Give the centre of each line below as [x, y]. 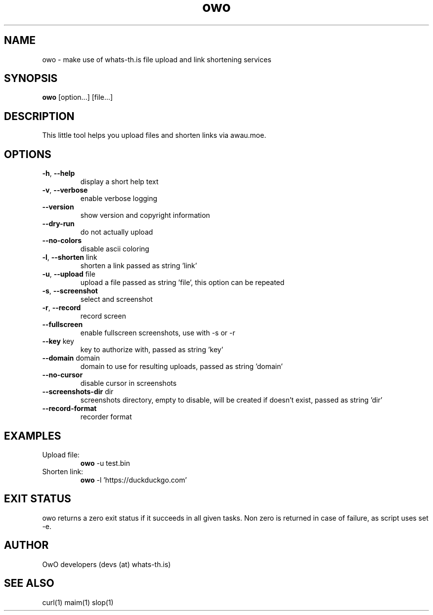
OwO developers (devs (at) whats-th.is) [107, 564]
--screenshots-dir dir [78, 392]
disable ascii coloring [115, 249]
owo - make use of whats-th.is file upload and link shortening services [157, 59]
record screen [103, 316]
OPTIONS [28, 154]
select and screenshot [116, 299]
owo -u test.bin [105, 463]
